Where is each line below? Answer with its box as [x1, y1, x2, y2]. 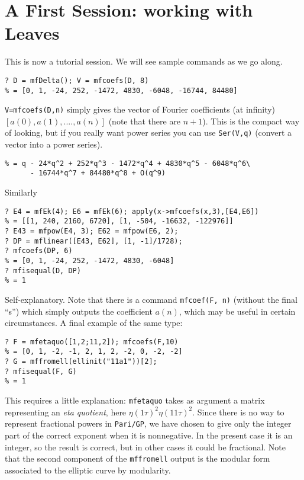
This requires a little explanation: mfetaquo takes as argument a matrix [5, 394, 265, 406]
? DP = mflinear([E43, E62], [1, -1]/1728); [5, 236, 183, 245]
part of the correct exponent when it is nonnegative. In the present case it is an [5, 428, 293, 441]
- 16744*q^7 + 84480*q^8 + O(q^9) [30, 169, 166, 178]
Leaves [5, 21, 60, 45]
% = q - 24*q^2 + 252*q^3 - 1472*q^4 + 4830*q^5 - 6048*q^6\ [5, 159, 251, 168]
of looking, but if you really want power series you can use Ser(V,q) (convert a [5, 126, 292, 139]
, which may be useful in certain [179, 305, 296, 317]
